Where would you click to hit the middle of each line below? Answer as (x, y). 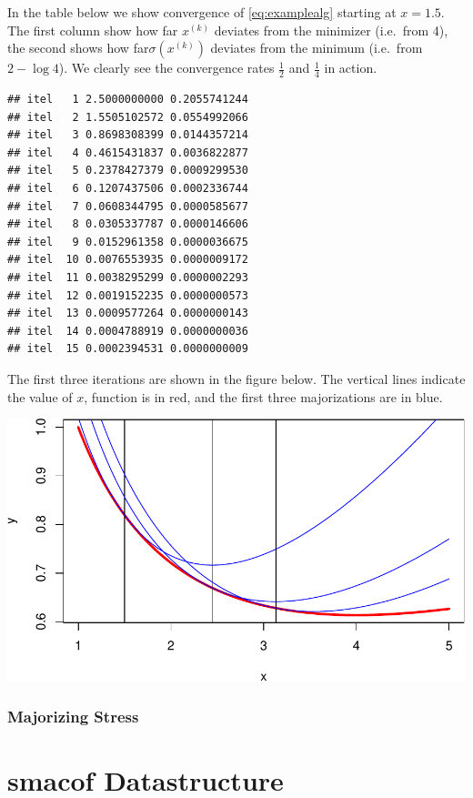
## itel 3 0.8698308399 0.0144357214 (128, 135)
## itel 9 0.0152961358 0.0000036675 (128, 242)
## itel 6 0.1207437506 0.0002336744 (128, 188)
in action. (351, 68)
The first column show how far (93, 30)
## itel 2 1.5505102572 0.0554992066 (128, 117)
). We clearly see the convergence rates (166, 68)
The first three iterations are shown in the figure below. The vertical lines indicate (236, 378)
